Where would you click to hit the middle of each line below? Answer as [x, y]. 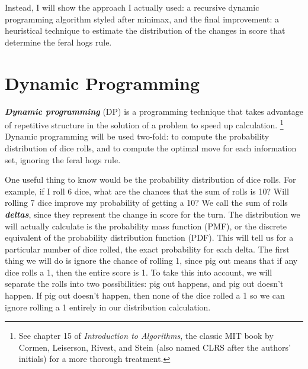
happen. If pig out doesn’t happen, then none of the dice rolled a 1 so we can [145, 295]
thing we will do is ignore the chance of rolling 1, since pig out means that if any [151, 260]
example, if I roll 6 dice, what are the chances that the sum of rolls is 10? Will [147, 191]
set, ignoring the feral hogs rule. [63, 159]
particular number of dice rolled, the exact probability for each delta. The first [147, 249]
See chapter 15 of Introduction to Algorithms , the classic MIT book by [146, 336]
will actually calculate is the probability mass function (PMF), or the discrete [146, 226]
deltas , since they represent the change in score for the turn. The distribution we [153, 214]
